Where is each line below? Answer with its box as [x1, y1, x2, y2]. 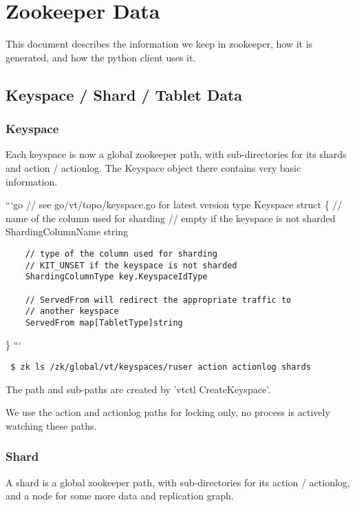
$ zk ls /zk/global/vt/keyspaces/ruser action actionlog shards [10, 362, 311, 372]
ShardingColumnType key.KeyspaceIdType [25, 272, 208, 282]
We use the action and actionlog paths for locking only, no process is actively [6, 405, 330, 419]
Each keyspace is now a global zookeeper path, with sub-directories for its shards [6, 147, 347, 161]
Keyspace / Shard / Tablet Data [6, 83, 243, 105]
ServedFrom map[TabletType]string [25, 317, 183, 328]
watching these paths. [6, 418, 97, 433]
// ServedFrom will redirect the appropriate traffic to [25, 295, 292, 305]
